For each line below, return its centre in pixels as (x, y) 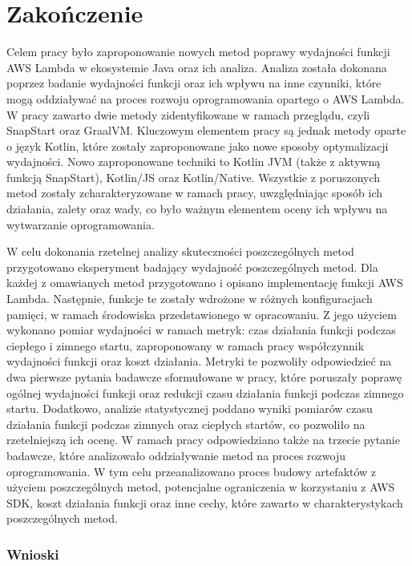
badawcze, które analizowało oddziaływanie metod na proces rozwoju (176, 455)
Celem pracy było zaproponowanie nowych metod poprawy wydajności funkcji (198, 52)
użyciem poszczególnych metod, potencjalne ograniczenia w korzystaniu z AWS (201, 487)
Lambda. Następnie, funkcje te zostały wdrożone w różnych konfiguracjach (190, 299)
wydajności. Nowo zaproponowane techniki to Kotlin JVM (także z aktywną (194, 162)
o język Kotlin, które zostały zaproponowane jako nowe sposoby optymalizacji (198, 146)
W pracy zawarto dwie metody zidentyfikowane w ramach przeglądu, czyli (188, 114)
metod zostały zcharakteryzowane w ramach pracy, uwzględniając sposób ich (194, 193)
